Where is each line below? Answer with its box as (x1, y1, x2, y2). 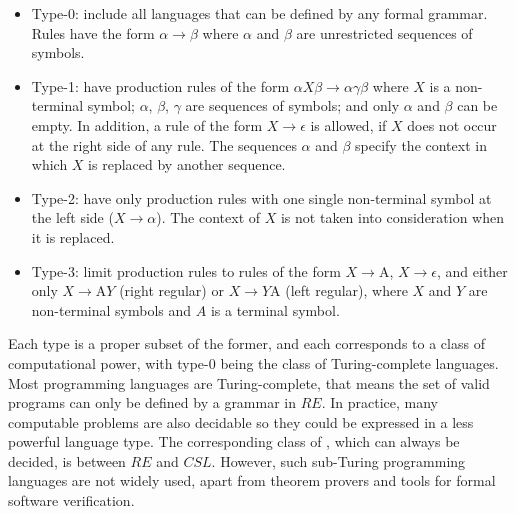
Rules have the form (31, 22, 155, 43)
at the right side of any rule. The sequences (31, 134, 297, 155)
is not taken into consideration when (280, 207, 505, 228)
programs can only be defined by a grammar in (8, 392, 297, 413)
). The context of (156, 207, 261, 228)
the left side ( (31, 207, 114, 228)
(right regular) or (119, 280, 224, 301)
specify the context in (355, 134, 487, 155)
